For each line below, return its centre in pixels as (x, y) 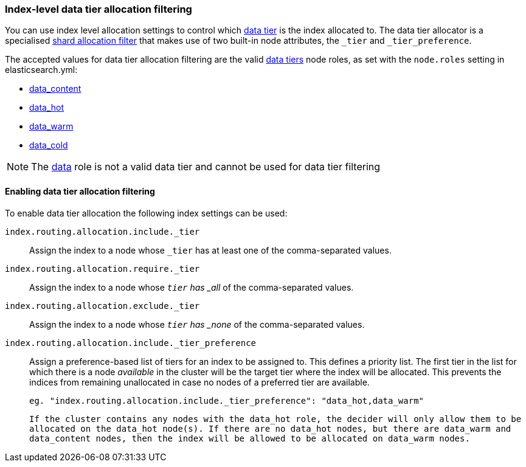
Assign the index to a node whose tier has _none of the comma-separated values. (197, 324)
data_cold (49, 145)
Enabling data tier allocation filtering (80, 191)
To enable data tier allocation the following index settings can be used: (146, 213)
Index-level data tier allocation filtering (99, 9)
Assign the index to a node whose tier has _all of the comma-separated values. (192, 287)
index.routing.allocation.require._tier (102, 268)
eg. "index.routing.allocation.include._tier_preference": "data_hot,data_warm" (227, 400)
